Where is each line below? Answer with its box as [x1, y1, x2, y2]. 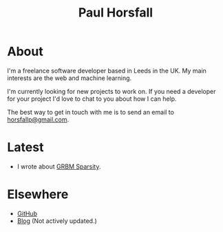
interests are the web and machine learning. [7, 74, 132, 82]
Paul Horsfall [78, 5, 153, 21]
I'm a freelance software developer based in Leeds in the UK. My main [7, 66, 206, 75]
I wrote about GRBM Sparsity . [17, 162, 101, 171]
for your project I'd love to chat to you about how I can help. [7, 95, 177, 103]
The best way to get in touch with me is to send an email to [7, 108, 174, 116]
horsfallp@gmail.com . [7, 115, 70, 124]
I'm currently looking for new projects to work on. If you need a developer [7, 87, 216, 95]
